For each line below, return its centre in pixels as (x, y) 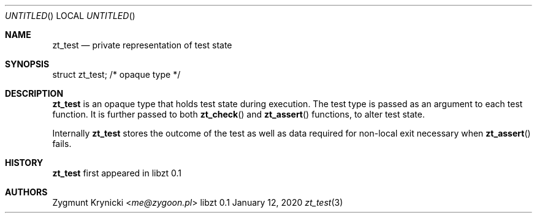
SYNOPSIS (27, 64)
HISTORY (24, 163)
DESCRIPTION (34, 93)
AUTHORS (26, 192)
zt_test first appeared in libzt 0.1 (117, 173)
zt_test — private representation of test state (142, 45)
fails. (62, 144)
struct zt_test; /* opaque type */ (116, 74)
